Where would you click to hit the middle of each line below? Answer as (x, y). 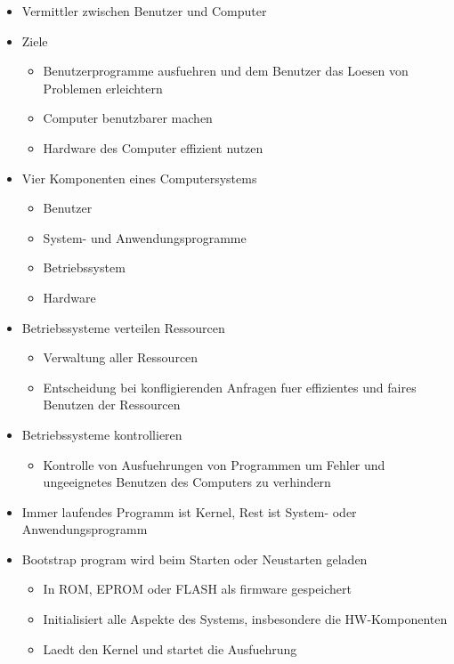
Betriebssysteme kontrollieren (102, 434)
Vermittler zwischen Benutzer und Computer (144, 11)
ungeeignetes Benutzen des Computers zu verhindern (187, 482)
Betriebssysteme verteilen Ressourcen (123, 327)
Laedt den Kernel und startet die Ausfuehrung (170, 648)
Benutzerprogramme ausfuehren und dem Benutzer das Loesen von (226, 71)
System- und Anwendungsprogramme (145, 237)
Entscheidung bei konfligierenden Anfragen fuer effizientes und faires (230, 387)
